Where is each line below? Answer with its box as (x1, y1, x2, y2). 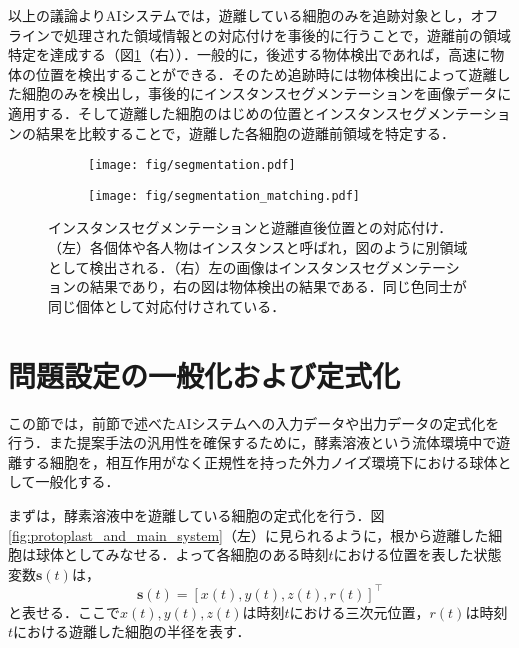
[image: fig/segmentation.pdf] (88, 158, 296, 173)
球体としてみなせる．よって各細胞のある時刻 (35, 544, 329, 565)
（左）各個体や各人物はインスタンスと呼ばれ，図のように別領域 (48, 237, 468, 258)
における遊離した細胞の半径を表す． (13, 621, 251, 642)
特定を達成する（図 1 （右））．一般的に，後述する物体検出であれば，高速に (8, 44, 491, 65)
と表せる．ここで (8, 601, 120, 622)
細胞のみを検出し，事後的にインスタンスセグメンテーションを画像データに (21, 83, 512, 104)
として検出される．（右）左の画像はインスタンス (48, 256, 363, 277)
